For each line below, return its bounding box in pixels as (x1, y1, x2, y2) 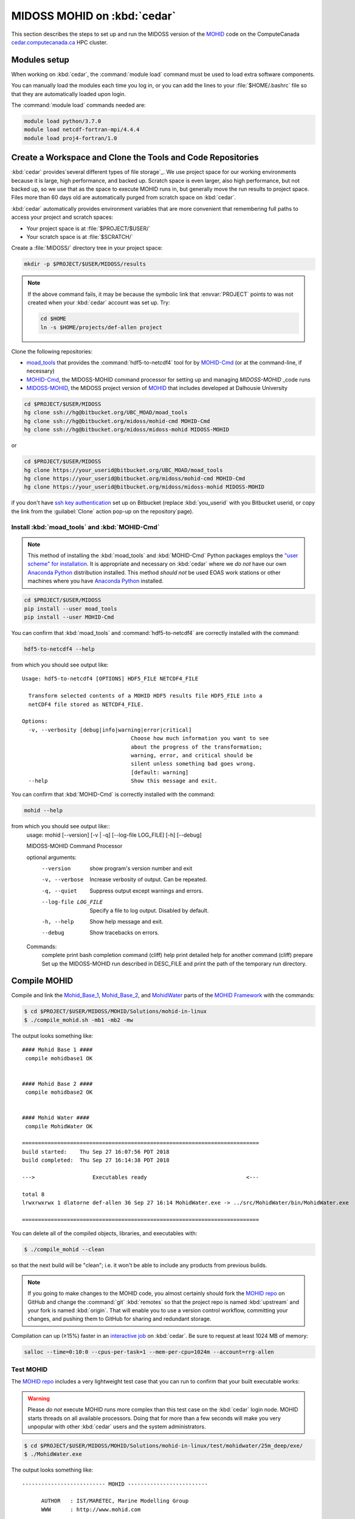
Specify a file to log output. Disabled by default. (89, 907, 209, 914)
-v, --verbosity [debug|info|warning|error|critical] (28, 726, 192, 733)
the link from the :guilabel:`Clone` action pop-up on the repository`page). (11, 507, 194, 515)
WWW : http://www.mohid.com (41, 1506, 141, 1513)
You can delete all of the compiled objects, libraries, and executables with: (11, 1230, 198, 1237)
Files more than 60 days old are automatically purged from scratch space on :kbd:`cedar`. (11, 194, 236, 201)
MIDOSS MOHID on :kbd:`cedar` (11, 9, 176, 22)
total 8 (22, 1191, 45, 1198)
